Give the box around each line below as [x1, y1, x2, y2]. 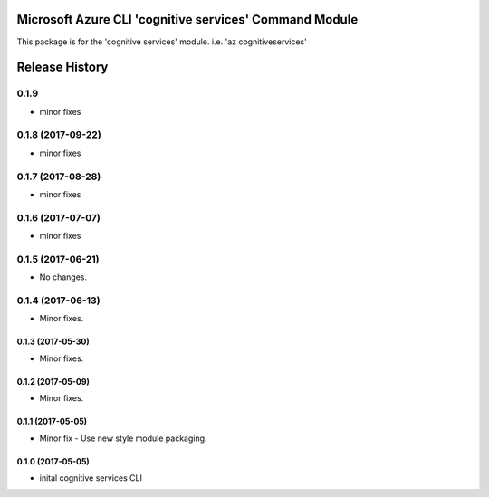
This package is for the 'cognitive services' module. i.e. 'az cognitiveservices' [16, 36, 307, 47]
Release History [16, 60, 109, 75]
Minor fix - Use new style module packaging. [39, 433, 207, 444]
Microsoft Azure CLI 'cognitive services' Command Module [16, 12, 359, 27]
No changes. [39, 272, 88, 282]
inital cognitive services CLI [39, 472, 142, 483]
